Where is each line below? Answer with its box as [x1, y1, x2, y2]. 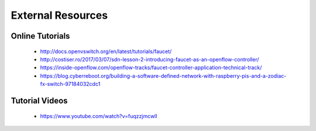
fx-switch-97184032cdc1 [40, 81, 101, 88]
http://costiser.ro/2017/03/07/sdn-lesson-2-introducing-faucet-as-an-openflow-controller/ [40, 56, 260, 63]
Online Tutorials [11, 31, 70, 41]
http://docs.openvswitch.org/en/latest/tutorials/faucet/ [40, 47, 172, 55]
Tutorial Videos [11, 95, 68, 105]
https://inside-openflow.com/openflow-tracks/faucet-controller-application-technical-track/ [40, 64, 262, 71]
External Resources [11, 9, 108, 22]
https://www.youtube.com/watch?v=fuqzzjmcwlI [40, 112, 157, 119]
